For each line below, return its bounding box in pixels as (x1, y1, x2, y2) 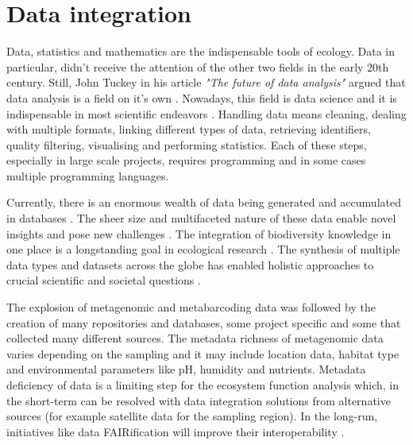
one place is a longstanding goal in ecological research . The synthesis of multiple (6, 241, 400, 257)
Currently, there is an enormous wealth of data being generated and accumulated (6, 194, 401, 211)
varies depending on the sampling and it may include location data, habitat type (6, 345, 399, 362)
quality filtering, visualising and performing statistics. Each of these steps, (6, 136, 367, 153)
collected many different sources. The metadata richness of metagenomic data (6, 330, 384, 346)
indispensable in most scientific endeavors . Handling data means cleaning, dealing (6, 105, 407, 122)
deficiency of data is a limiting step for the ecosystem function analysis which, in (6, 377, 399, 393)
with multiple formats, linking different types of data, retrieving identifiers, (6, 121, 371, 137)
